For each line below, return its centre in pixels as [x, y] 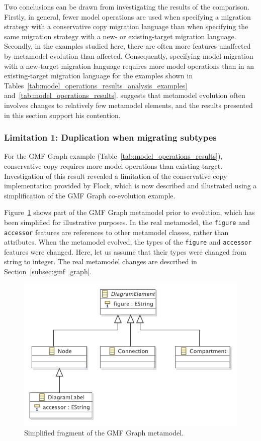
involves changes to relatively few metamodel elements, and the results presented [128, 105]
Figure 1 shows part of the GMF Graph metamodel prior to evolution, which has [129, 212]
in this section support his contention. [62, 115]
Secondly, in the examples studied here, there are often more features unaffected [127, 46]
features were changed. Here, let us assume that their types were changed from [125, 251]
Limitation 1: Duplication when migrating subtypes [110, 137]
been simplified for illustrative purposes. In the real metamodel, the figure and [127, 222]
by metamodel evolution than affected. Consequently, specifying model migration [129, 56]
